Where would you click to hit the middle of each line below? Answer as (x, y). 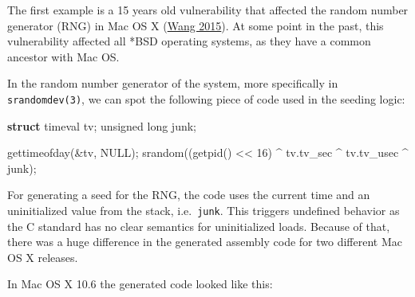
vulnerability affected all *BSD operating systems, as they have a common (189, 41)
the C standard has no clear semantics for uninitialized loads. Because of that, (199, 226)
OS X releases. (43, 257)
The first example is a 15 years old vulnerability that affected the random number (208, 10)
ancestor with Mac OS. (63, 56)
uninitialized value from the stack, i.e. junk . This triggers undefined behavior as (204, 210)
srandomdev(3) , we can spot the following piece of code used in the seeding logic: (206, 98)
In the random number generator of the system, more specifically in (173, 83)
